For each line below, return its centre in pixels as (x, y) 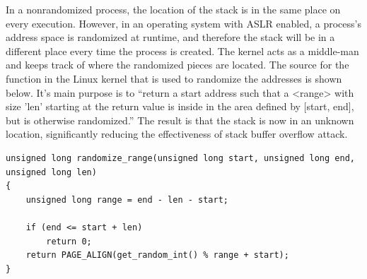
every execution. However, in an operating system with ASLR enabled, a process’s (183, 23)
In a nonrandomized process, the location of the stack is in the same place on (173, 9)
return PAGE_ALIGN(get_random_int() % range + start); (157, 255)
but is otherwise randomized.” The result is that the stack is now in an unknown (180, 120)
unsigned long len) (51, 172)
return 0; (69, 241)
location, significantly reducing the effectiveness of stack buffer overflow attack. (177, 134)
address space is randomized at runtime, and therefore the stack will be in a (170, 37)
